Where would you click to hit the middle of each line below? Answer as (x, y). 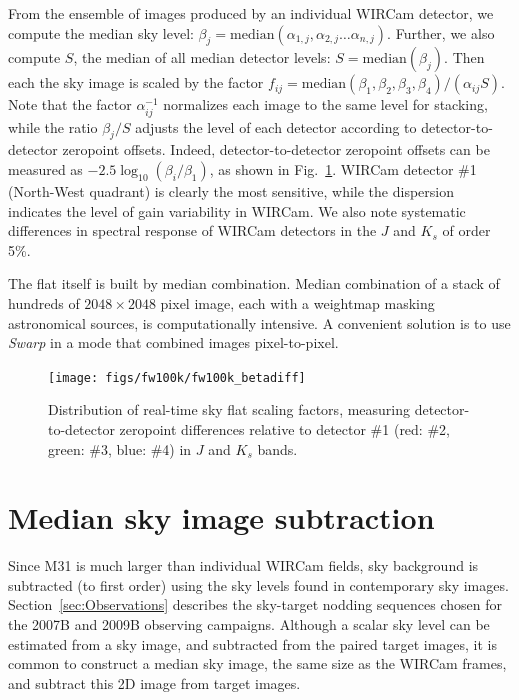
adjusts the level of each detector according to (276, 126)
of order (466, 230)
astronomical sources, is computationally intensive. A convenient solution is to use (259, 322)
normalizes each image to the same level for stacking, (325, 104)
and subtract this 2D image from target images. (154, 682)
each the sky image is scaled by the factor (136, 82)
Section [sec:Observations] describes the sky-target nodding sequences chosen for (255, 604)
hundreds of (44, 302)
